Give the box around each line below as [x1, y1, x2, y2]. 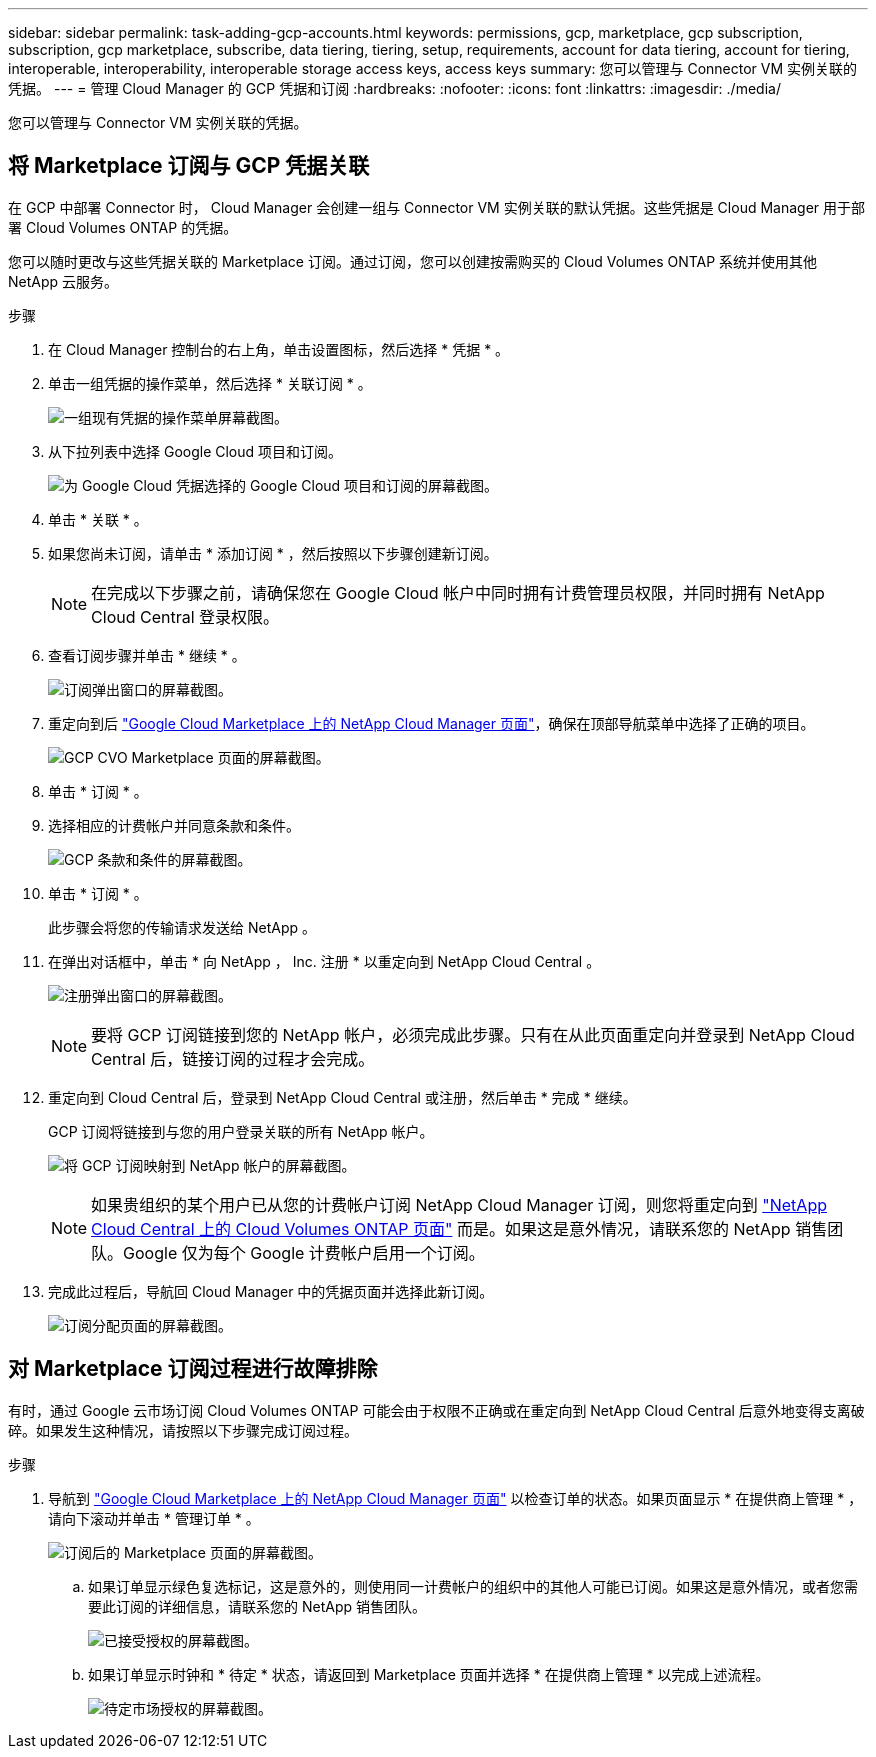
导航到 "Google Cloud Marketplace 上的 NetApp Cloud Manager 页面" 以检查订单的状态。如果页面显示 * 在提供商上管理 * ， [48, 1489, 863, 1507]
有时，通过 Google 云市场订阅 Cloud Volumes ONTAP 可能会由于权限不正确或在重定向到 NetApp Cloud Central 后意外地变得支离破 [8, 1401, 865, 1419]
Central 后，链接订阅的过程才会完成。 [91, 1048, 375, 1069]
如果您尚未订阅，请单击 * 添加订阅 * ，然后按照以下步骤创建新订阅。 [48, 544, 498, 562]
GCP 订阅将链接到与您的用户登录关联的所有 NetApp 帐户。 [48, 1122, 434, 1140]
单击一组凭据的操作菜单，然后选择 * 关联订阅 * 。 [48, 374, 372, 392]
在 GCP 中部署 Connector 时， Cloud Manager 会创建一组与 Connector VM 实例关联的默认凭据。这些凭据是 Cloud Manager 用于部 [8, 198, 866, 216]
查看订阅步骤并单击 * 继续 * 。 [48, 646, 246, 664]
